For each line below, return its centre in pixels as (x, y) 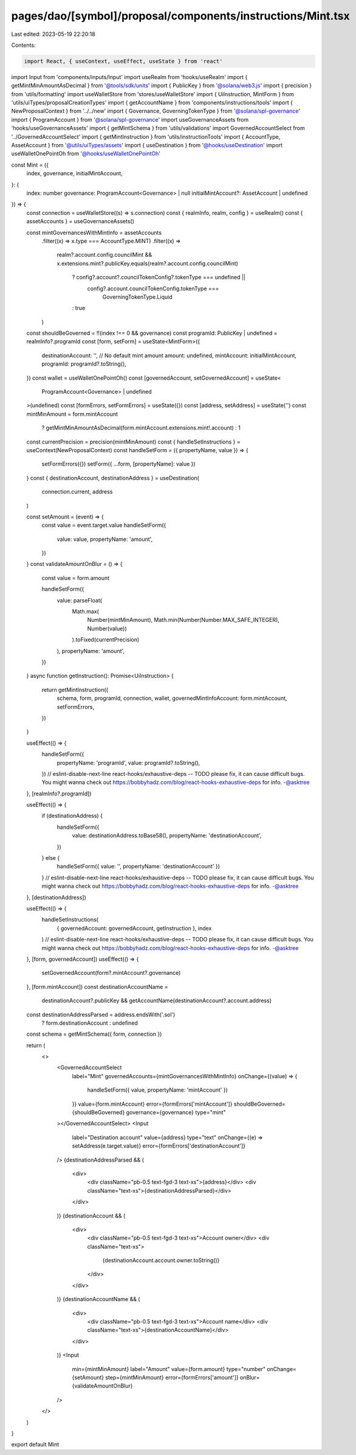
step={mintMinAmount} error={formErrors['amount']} (172, 1377)
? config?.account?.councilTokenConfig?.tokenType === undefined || (159, 277)
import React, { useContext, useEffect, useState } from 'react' (123, 61)
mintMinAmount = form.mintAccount (72, 414)
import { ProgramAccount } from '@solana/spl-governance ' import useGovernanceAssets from (130, 119)
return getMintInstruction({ (75, 689)
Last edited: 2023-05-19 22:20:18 (53, 34)
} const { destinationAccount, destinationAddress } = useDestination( (113, 478)
